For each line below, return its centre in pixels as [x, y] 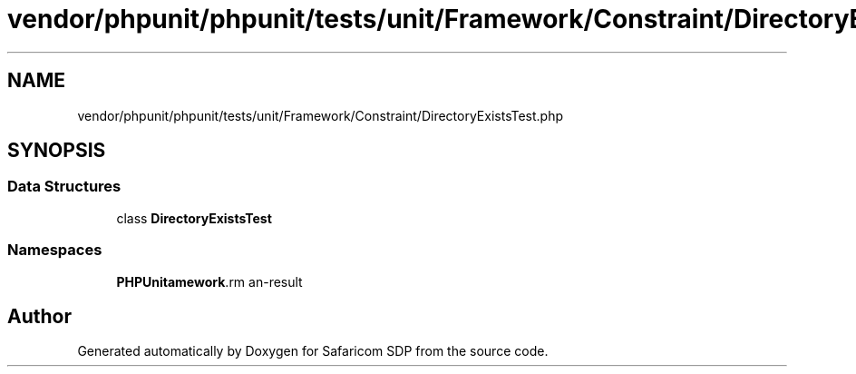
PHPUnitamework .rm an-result [209, 281]
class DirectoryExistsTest [194, 218]
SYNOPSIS [57, 151]
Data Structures [64, 187]
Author [39, 316]
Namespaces [55, 250]
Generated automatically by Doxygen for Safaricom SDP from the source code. [313, 351]
